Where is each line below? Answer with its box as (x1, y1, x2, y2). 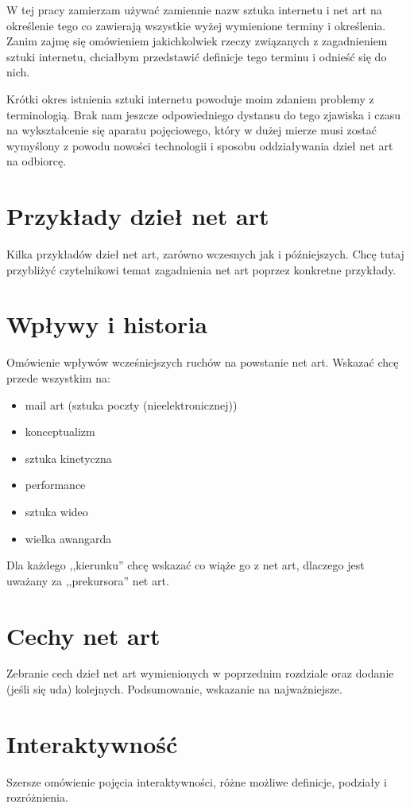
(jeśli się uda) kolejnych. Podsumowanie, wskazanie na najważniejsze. (6, 681, 342, 697)
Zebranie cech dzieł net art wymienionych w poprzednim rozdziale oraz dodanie (6, 665, 394, 682)
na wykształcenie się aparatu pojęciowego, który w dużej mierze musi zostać (6, 122, 377, 138)
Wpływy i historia (6, 308, 207, 340)
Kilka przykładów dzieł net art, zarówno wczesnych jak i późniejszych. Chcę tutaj (6, 246, 404, 262)
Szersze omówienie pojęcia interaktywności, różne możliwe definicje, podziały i (6, 773, 387, 790)
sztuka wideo (25, 503, 88, 519)
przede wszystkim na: (6, 369, 110, 386)
